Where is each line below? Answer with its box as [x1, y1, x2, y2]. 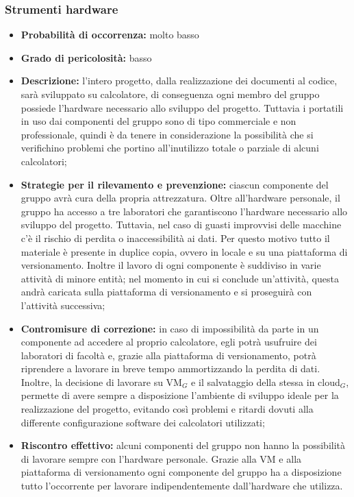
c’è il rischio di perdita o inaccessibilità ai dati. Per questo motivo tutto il [21, 230, 330, 245]
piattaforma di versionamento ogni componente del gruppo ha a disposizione [21, 465, 342, 479]
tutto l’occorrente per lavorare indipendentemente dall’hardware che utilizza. [21, 478, 343, 493]
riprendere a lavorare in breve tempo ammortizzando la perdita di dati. [21, 361, 320, 376]
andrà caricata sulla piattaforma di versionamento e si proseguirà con [21, 284, 312, 299]
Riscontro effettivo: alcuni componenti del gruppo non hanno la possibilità [21, 438, 346, 452]
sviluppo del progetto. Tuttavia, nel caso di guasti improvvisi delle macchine [21, 217, 342, 232]
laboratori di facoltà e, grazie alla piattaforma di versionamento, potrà [21, 348, 316, 362]
